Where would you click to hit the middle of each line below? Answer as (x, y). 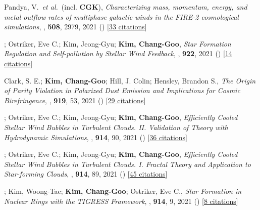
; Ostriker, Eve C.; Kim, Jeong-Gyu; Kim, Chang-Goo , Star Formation (118, 43)
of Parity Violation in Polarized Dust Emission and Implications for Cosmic (122, 90)
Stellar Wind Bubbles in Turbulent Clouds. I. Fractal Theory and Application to (127, 164)
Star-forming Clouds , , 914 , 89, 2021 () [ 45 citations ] (86, 174)
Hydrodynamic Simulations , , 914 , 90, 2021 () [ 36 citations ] (96, 137)
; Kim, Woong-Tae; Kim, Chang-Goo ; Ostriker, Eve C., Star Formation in (123, 191)
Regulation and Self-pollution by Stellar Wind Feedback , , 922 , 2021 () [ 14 (118, 53)
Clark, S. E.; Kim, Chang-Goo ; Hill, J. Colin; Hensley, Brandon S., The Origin (130, 80)
